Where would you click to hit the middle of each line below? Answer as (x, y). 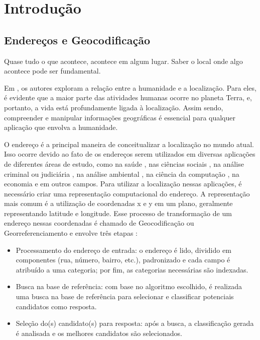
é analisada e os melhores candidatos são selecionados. (99, 333)
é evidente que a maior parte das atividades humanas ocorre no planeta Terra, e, (128, 97)
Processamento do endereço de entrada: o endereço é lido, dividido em (123, 250)
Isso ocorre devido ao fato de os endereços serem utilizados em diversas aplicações (130, 154)
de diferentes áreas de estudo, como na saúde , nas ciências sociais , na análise (124, 163)
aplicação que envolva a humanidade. (61, 127)
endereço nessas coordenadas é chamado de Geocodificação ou (99, 223)
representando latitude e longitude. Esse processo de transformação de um (118, 213)
